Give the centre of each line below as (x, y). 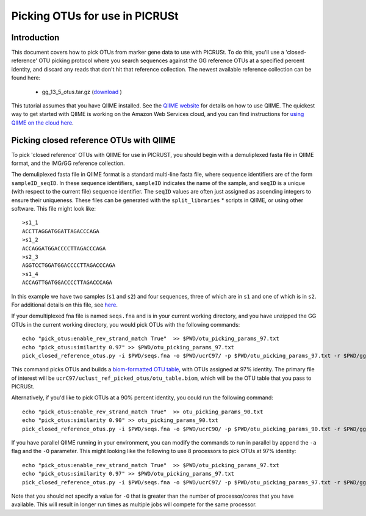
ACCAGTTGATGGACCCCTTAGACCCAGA (67, 283)
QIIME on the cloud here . (43, 123)
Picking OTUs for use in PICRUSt (95, 16)
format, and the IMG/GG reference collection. (68, 163)
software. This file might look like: (54, 209)
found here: (26, 78)
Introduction (35, 38)
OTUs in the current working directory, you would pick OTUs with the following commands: (126, 324)
